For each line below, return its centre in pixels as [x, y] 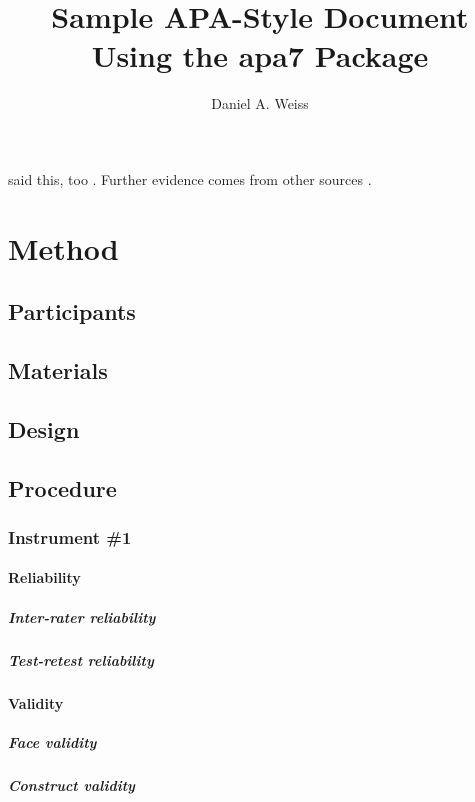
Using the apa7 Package [260, 55]
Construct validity [71, 784]
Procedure [62, 487]
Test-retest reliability [81, 659]
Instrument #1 [70, 536]
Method [63, 247]
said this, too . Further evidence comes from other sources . [190, 178]
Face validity [52, 741]
